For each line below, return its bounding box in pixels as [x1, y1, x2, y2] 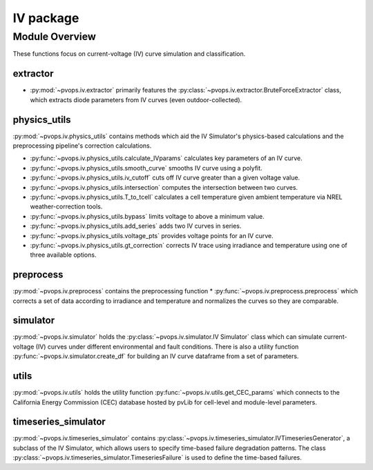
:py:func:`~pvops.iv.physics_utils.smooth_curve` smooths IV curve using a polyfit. [30, 164, 262, 172]
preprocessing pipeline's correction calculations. [12, 141, 152, 150]
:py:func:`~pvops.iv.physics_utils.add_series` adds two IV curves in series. [30, 222, 242, 231]
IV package [12, 10, 79, 26]
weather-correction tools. [30, 202, 103, 210]
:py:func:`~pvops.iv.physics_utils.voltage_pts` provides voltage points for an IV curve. [30, 231, 274, 239]
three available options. [30, 251, 97, 259]
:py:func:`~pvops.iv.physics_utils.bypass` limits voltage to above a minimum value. [30, 212, 265, 220]
